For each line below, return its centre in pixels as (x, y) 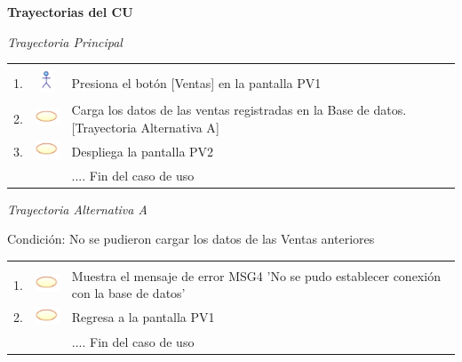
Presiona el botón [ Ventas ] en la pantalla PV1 (196, 83)
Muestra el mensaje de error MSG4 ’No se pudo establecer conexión (256, 275)
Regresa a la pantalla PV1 (143, 317)
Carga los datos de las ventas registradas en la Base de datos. (239, 110)
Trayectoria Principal (65, 41)
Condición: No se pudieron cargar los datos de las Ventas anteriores (191, 239)
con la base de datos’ (128, 293)
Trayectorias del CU (70, 12)
